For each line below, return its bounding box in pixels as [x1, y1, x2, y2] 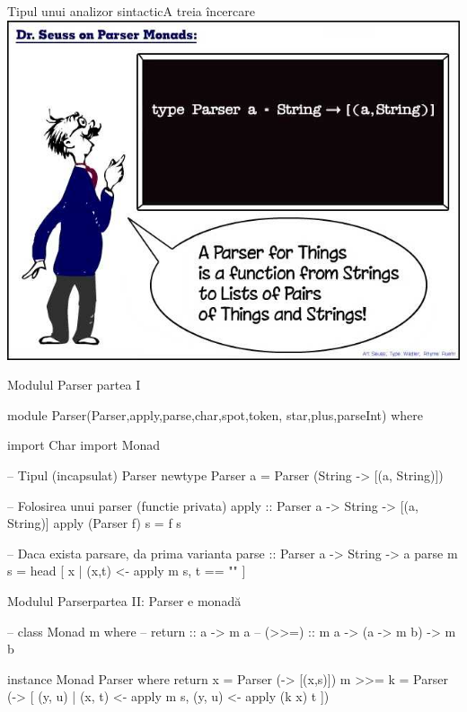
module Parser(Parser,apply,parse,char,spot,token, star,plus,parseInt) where [7, 405, 423, 424]
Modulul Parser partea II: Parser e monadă [7, 591, 242, 610]
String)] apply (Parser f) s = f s [7, 514, 181, 532]
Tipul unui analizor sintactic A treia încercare [7, 2, 255, 20]
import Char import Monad [7, 435, 161, 454]
